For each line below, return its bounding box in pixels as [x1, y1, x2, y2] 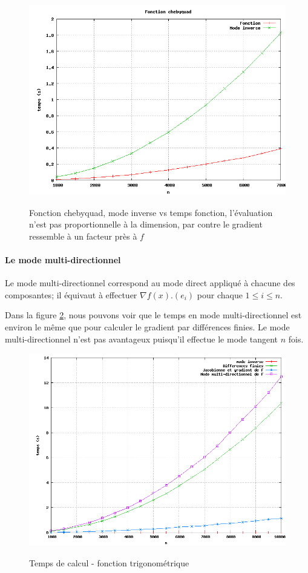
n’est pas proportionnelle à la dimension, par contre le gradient [29, 218, 263, 231]
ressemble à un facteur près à [29, 229, 137, 242]
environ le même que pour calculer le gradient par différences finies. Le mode [5, 320, 290, 333]
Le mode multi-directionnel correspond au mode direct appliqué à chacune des [5, 277, 295, 289]
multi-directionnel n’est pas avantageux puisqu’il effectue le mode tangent [5, 332, 278, 345]
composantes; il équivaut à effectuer [5, 288, 137, 301]
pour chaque [197, 288, 243, 301]
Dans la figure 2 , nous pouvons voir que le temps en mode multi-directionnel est [5, 309, 302, 321]
